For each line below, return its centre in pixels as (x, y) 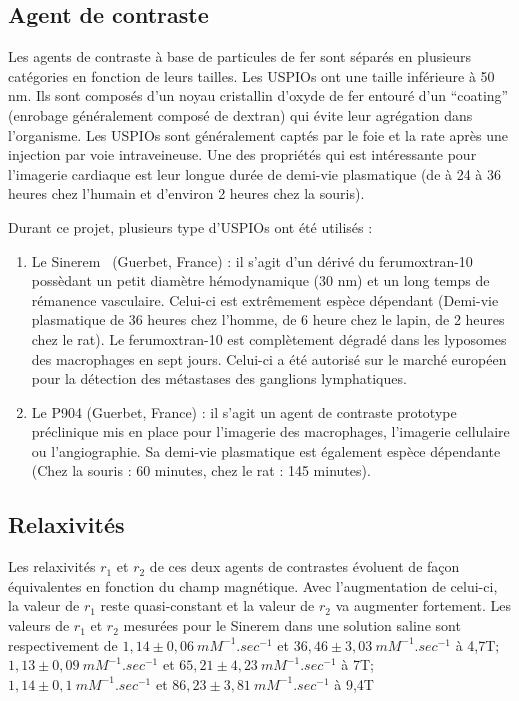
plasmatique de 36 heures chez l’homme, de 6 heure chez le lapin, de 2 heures (268, 319)
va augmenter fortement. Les (423, 605)
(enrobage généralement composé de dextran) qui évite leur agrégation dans (240, 114)
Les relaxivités (52, 566)
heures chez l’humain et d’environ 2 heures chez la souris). (186, 193)
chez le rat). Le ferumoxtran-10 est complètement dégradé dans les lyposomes (269, 338)
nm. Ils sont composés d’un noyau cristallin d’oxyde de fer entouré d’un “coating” (258, 95)
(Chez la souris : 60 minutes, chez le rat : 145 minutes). (201, 470)
